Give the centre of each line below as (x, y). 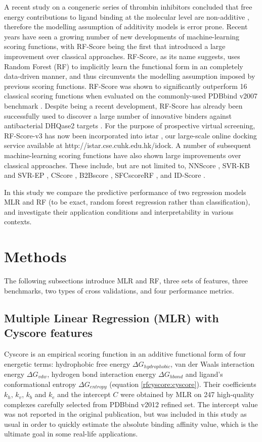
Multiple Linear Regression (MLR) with (112, 317)
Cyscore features (49, 333)
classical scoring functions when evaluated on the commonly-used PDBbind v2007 (131, 96)
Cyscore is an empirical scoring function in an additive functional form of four (125, 353)
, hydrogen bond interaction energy (102, 374)
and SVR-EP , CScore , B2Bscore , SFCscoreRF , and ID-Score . (105, 175)
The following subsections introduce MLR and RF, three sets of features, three (126, 281)
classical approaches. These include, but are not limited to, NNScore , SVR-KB (127, 165)
